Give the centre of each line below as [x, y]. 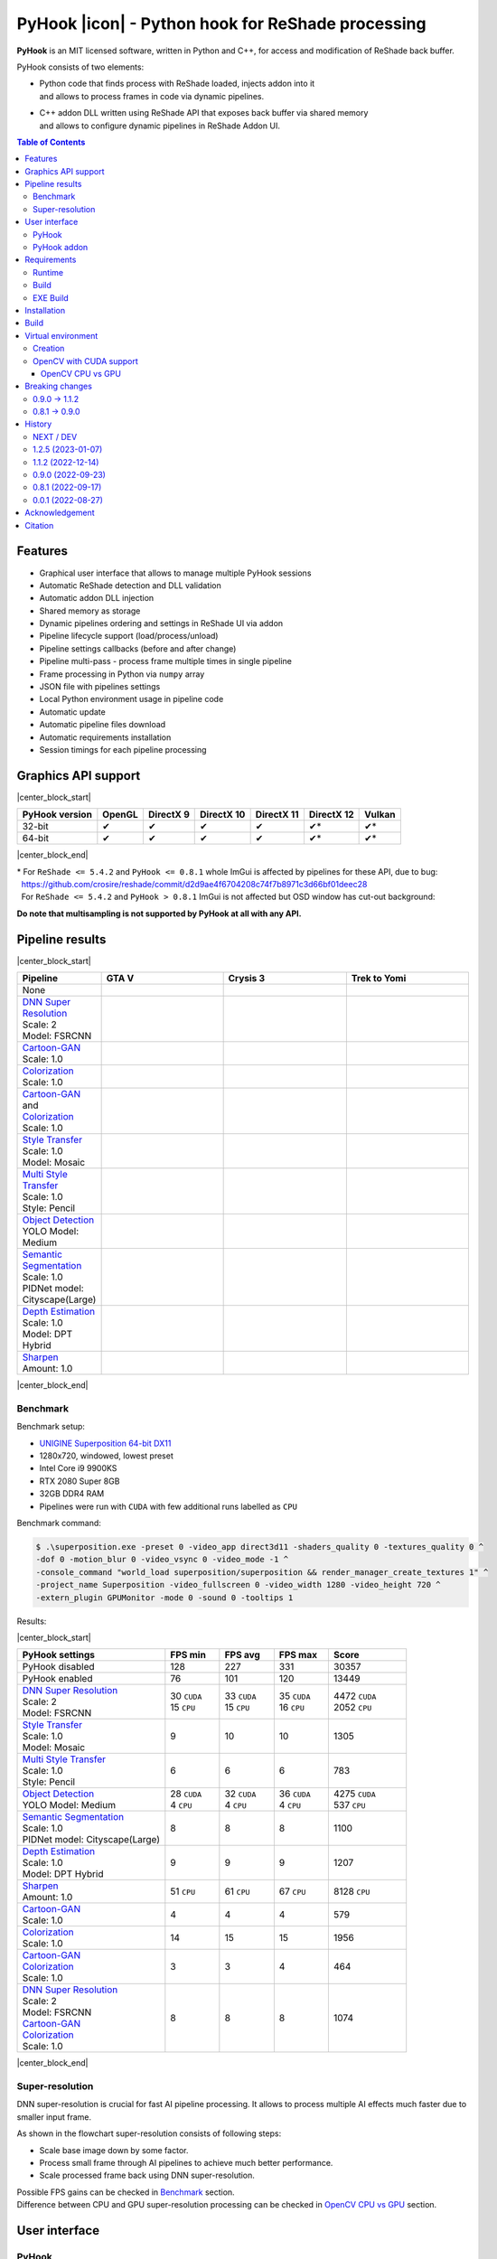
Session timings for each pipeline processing [123, 749]
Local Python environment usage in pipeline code [131, 699]
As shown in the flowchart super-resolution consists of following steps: [149, 2133]
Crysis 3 [247, 979]
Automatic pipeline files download [103, 725]
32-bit [35, 827]
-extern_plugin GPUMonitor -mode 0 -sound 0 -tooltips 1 [164, 1598]
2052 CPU [352, 1708]
